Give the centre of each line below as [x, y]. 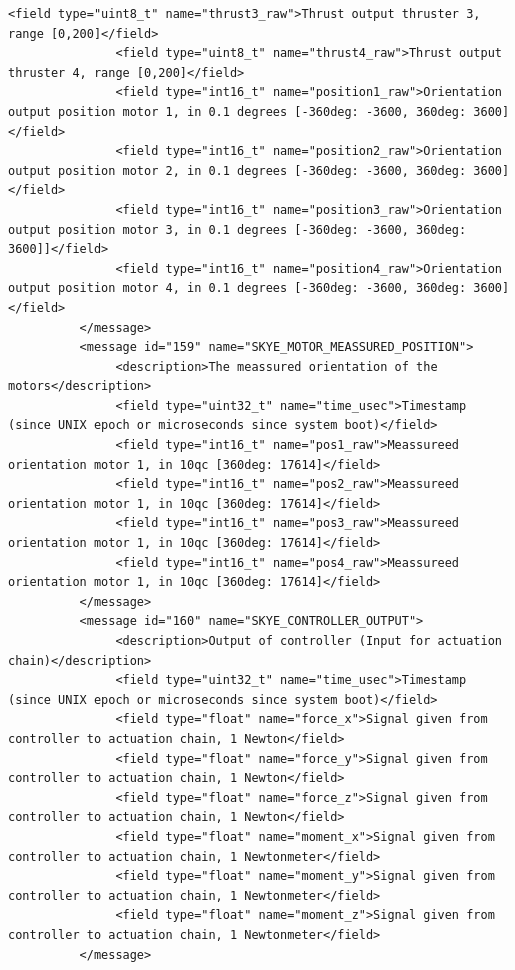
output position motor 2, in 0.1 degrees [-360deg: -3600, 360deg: [237, 170]
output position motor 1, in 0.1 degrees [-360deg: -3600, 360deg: [237, 111]
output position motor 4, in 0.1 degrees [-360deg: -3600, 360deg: [237, 288]
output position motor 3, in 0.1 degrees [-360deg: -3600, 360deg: [237, 229]
